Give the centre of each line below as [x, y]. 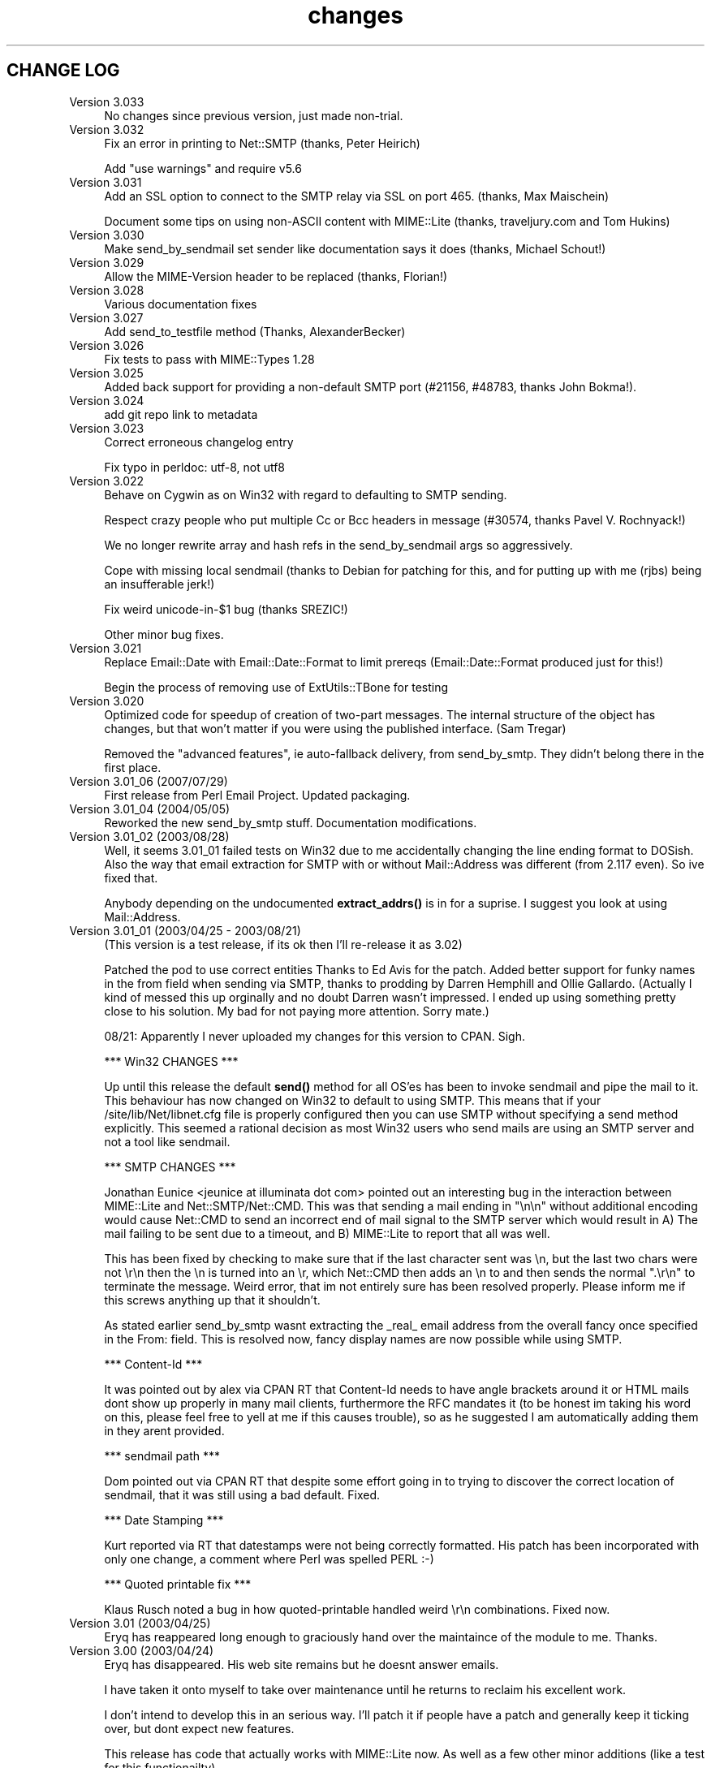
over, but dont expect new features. [199, 1728]
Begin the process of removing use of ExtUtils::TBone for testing [276, 687]
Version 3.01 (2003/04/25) [140, 1623]
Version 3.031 [106, 182]
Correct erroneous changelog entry [199, 442]
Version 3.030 [107, 235]
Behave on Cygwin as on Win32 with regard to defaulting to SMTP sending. [306, 494]
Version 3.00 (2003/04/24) [142, 1650]
